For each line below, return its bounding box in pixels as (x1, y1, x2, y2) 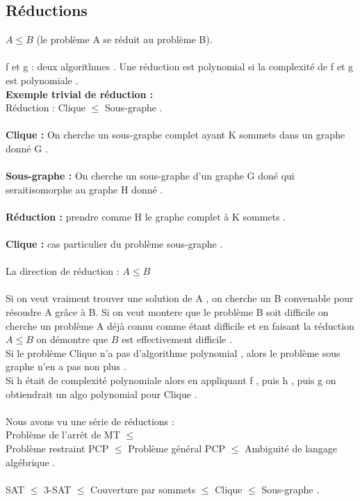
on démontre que (36, 332, 108, 347)
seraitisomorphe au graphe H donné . (6, 182, 163, 196)
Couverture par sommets (90, 482, 196, 496)
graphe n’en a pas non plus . (6, 359, 126, 374)
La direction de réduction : (6, 264, 120, 278)
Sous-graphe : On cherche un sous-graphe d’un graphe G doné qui (6, 168, 295, 183)
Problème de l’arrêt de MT (6, 427, 120, 442)
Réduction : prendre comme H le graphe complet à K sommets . (6, 209, 286, 223)
